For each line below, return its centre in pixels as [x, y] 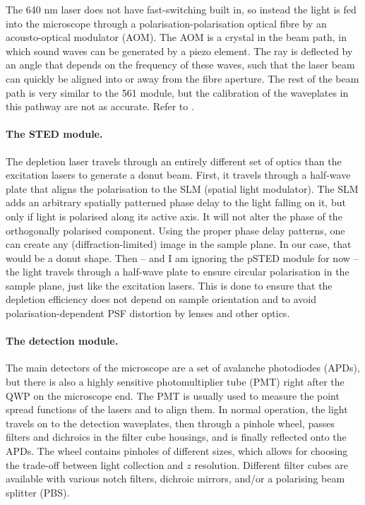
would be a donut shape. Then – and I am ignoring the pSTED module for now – [182, 257]
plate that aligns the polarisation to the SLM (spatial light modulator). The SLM [182, 188]
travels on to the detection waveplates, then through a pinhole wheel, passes [170, 423]
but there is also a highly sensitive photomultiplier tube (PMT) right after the [175, 382]
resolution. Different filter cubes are [271, 464]
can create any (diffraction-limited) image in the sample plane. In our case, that [179, 244]
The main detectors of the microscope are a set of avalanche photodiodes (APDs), [183, 368]
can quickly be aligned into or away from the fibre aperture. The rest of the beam [182, 78]
